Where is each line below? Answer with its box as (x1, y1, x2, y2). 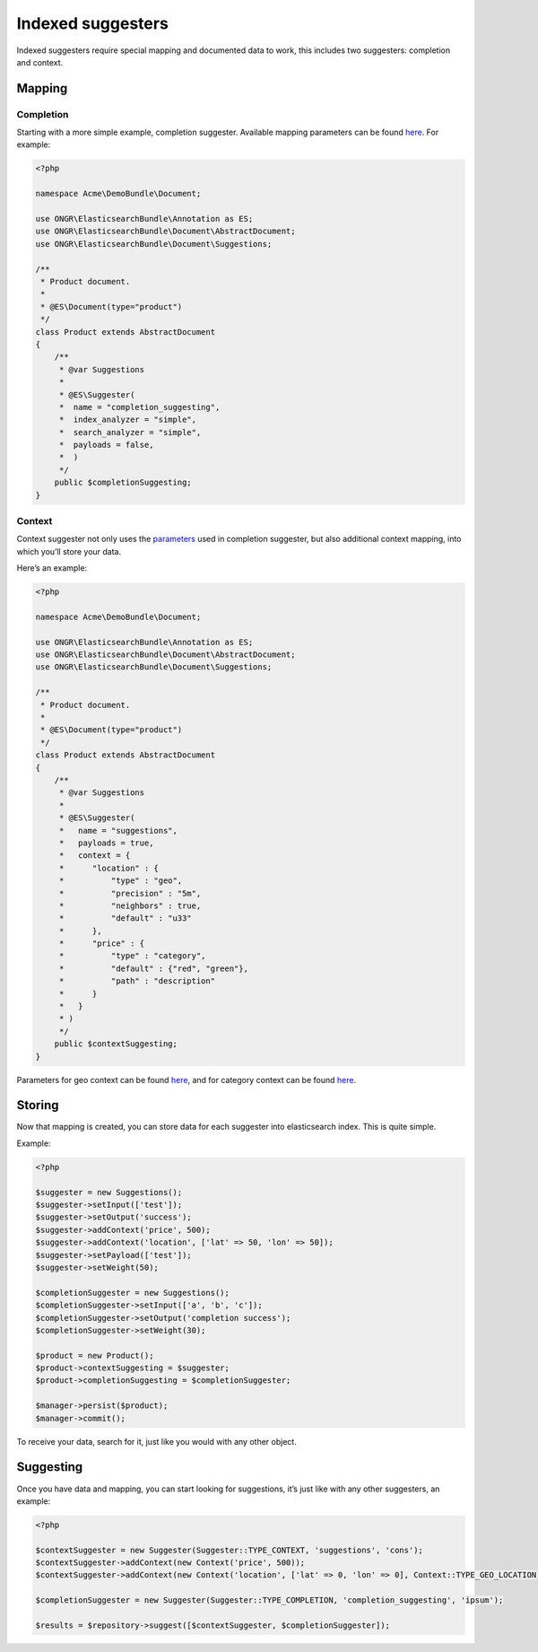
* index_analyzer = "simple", (58, 415, 197, 425)
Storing (16, 1097, 59, 1113)
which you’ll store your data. (16, 546, 121, 556)
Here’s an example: (16, 563, 88, 573)
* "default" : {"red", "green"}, (58, 963, 248, 974)
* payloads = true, (58, 837, 154, 848)
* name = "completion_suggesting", (58, 402, 221, 412)
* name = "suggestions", (58, 826, 178, 835)
